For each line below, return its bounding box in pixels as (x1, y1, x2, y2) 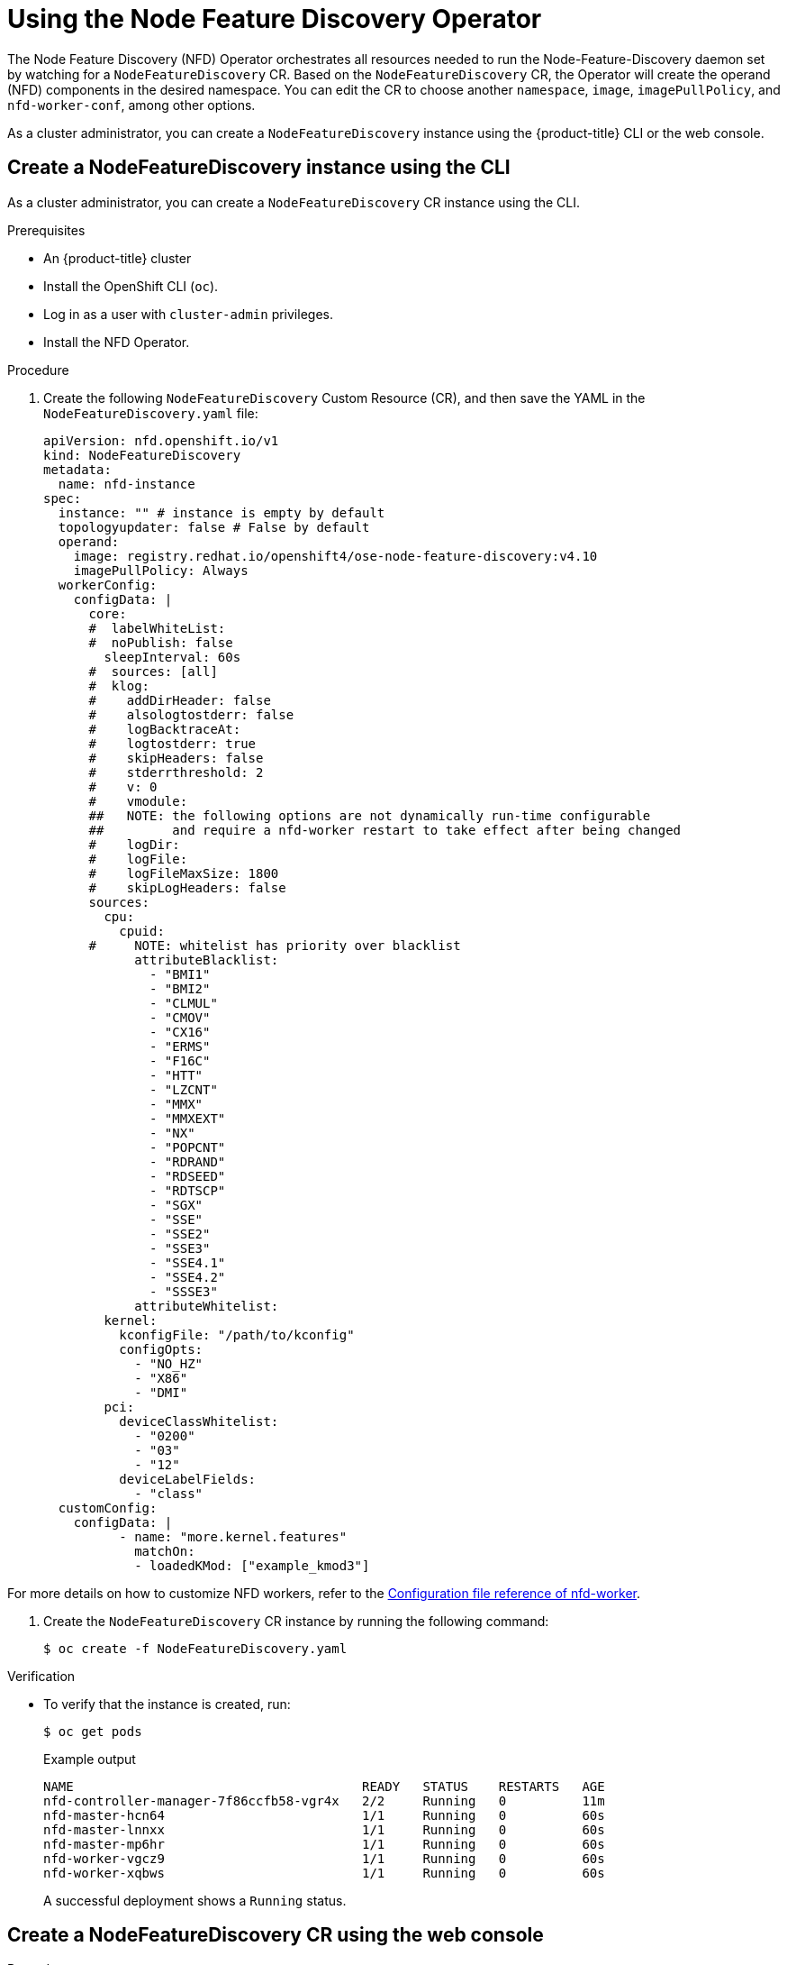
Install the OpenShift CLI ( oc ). (43, 278, 219, 294)
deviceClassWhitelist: (119, 1413, 279, 1429)
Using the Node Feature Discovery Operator (7, 4, 542, 34)
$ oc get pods (43, 1723, 142, 1739)
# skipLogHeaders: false (88, 880, 286, 895)
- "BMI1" (149, 966, 211, 982)
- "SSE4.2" (149, 1269, 226, 1284)
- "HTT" (149, 1067, 204, 1083)
